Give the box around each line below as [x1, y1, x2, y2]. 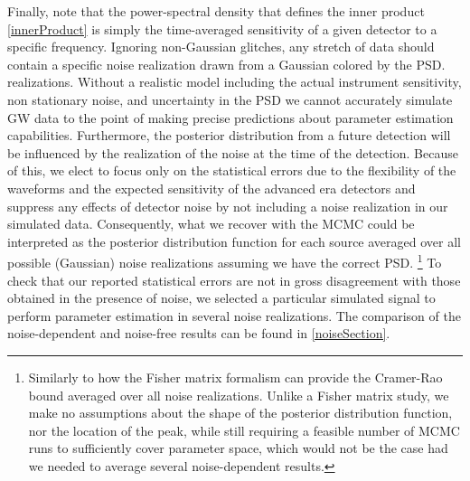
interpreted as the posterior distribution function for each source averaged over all [7, 231, 461, 250]
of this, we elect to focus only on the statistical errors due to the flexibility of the [7, 161, 456, 180]
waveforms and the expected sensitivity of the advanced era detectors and [7, 178, 416, 197]
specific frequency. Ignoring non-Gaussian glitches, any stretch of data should [7, 37, 435, 56]
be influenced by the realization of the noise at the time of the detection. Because [7, 143, 458, 162]
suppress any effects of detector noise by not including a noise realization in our [7, 196, 448, 215]
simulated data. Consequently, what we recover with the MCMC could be [7, 214, 415, 233]
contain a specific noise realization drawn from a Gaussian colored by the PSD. [7, 54, 446, 73]
